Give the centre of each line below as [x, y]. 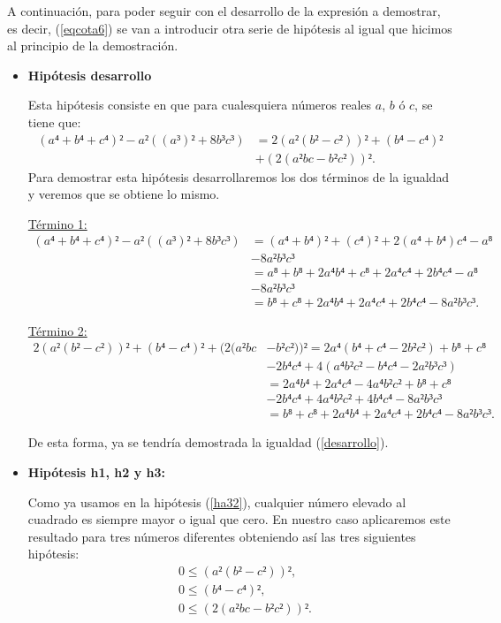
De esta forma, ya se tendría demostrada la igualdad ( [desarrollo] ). [208, 442]
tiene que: [54, 122]
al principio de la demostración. [93, 46]
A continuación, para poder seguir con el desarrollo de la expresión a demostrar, [224, 11]
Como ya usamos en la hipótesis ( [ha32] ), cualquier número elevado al [217, 501]
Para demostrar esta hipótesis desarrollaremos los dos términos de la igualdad [239, 176]
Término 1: [57, 223]
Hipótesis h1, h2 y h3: [96, 471]
